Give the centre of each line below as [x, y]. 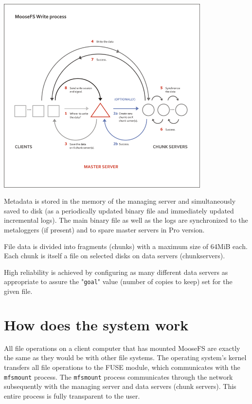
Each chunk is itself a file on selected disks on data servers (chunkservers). [115, 256]
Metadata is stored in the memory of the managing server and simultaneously [120, 201]
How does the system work [96, 324]
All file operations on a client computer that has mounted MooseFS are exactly [122, 348]
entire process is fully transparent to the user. [72, 395]
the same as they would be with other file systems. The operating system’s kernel [125, 357]
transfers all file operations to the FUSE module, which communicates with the [122, 367]
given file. [18, 291]
